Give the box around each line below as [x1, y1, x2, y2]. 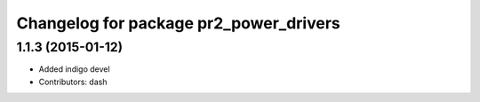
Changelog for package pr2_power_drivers [16, 13, 341, 33]
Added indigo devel [38, 64, 110, 75]
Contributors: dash [38, 76, 108, 87]
